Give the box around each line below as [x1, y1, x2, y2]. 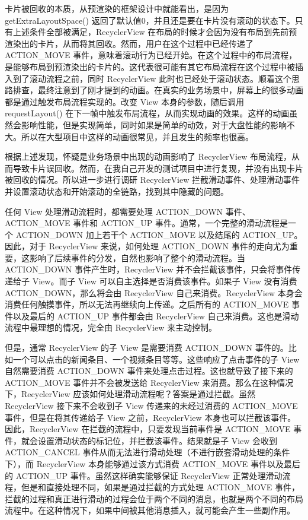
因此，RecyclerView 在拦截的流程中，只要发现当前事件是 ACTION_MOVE [5, 423, 291, 435]
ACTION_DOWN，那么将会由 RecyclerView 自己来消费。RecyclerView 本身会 [5, 286, 303, 299]
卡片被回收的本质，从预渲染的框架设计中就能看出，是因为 [5, 2, 229, 14]
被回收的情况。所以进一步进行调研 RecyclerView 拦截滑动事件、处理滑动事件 [5, 173, 300, 186]
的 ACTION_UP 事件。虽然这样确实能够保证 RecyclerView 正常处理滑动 [5, 469, 283, 481]
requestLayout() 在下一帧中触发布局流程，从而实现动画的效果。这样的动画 [5, 107, 290, 119]
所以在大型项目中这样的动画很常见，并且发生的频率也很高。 [21, 130, 254, 142]
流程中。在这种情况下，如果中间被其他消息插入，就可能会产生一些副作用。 [5, 504, 295, 516]
